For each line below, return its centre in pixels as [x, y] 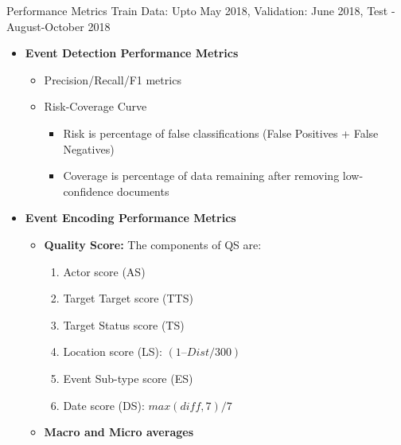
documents [143, 191]
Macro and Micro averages [119, 432]
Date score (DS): [104, 405]
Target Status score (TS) [124, 324]
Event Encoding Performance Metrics [130, 218]
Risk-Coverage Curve [95, 106]
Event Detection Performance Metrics [132, 53]
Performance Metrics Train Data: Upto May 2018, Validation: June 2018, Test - [201, 10]
